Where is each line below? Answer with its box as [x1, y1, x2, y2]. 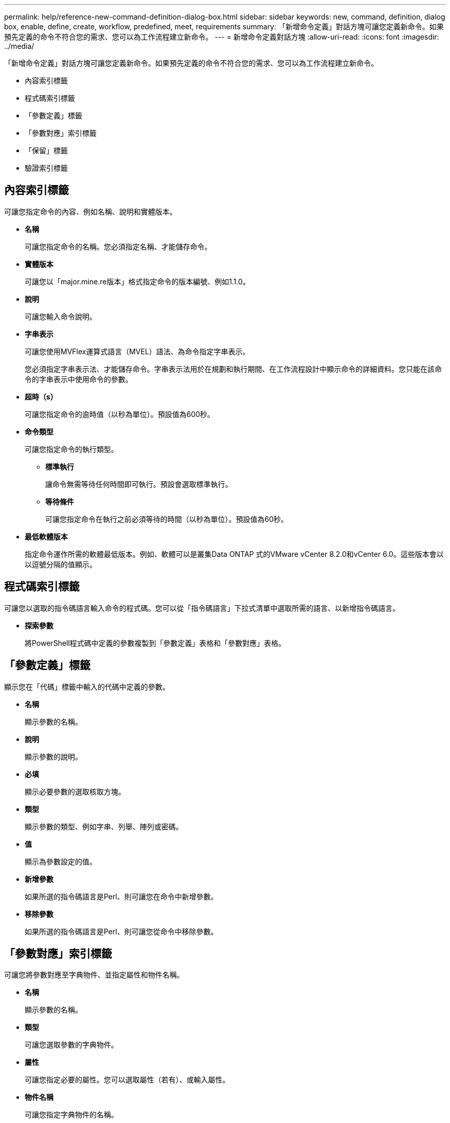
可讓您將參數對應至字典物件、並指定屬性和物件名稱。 [4, 970, 184, 980]
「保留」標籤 [25, 146, 68, 155]
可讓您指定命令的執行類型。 [25, 444, 118, 454]
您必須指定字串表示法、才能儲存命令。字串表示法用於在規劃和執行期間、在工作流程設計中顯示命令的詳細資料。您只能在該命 [25, 364, 442, 373]
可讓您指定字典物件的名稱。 [25, 1110, 118, 1119]
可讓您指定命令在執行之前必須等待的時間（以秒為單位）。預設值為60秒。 [45, 514, 288, 523]
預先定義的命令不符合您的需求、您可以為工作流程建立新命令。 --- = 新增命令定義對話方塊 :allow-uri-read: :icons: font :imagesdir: [4, 32, 439, 41]
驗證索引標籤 [25, 164, 68, 172]
